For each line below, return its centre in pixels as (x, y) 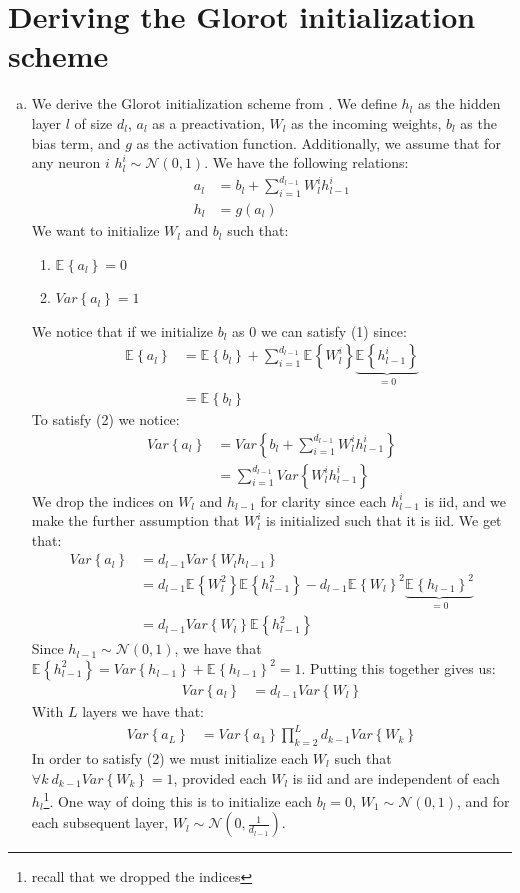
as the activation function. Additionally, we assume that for (318, 142)
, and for (483, 800)
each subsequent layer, (100, 822)
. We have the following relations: (306, 162)
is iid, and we (465, 500)
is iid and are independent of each (396, 777)
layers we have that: (143, 711)
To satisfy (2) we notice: (105, 418)
